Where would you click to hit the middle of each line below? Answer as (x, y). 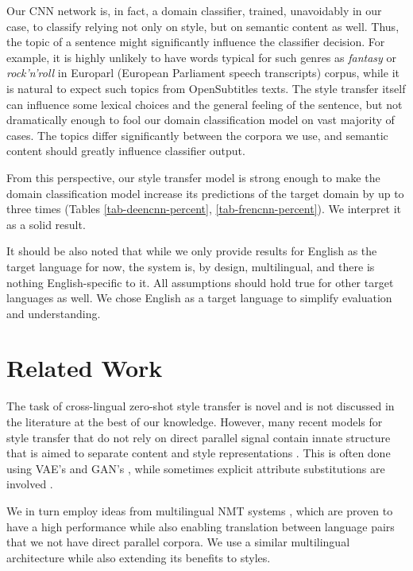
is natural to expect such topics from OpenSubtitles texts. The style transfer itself (206, 88)
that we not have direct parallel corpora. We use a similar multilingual (178, 542)
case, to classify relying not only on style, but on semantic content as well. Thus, (203, 26)
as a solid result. (46, 224)
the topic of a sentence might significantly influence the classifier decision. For (196, 42)
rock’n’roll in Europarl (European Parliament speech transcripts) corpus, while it (203, 73)
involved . (30, 484)
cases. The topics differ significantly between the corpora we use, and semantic (197, 135)
